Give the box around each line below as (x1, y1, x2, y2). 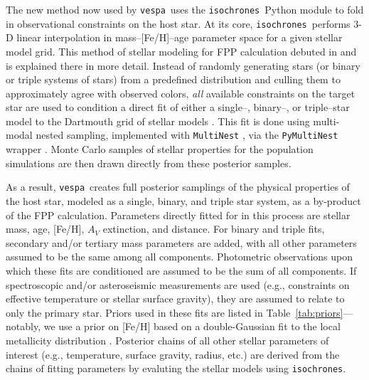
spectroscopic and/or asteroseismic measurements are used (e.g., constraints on (6, 277, 350, 292)
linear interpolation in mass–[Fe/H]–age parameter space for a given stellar (16, 30, 343, 45)
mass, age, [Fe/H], (6, 221, 85, 236)
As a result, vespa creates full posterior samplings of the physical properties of (6, 179, 350, 194)
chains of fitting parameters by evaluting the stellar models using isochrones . (6, 361, 346, 376)
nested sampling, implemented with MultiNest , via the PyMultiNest (36, 127, 338, 142)
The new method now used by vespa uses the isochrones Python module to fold (6, 2, 364, 16)
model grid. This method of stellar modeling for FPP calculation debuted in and (6, 43, 357, 58)
